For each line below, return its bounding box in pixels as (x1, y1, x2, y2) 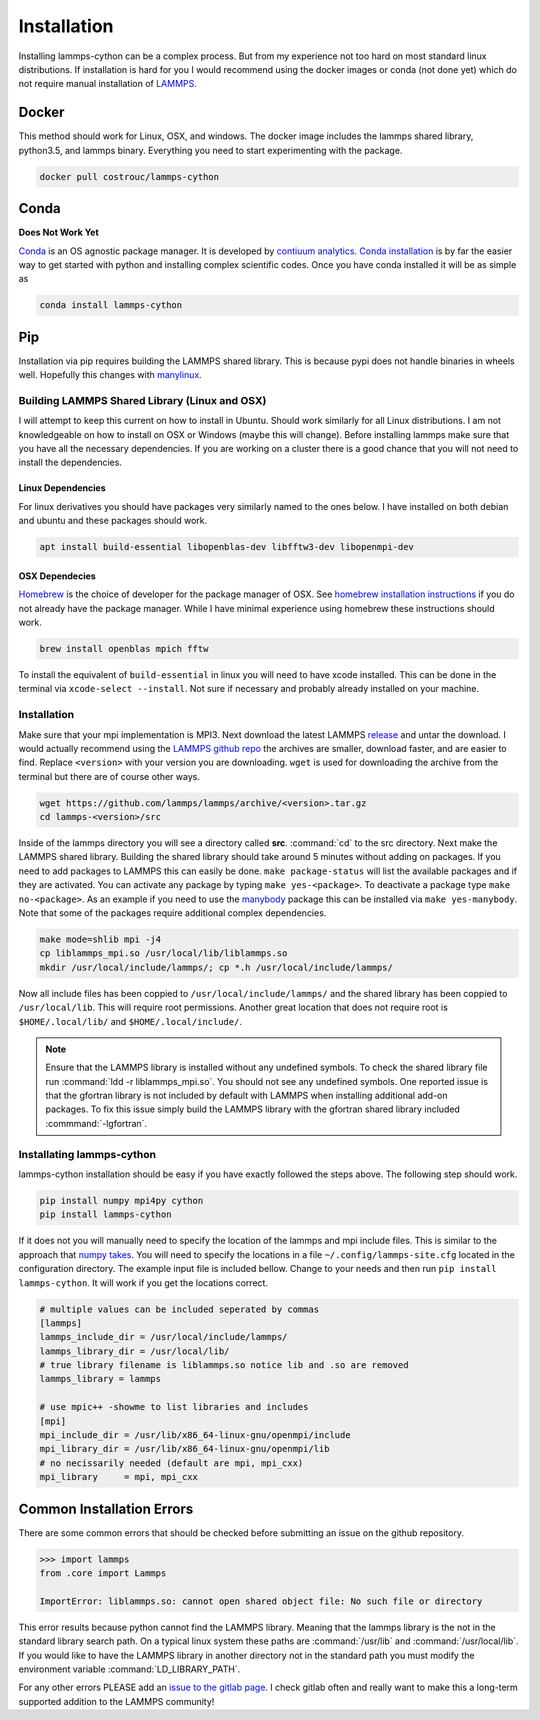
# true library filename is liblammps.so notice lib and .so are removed (39, 1360, 409, 1371)
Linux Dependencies (18, 482, 107, 494)
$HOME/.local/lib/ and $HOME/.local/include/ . (18, 1015, 242, 1027)
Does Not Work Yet (18, 226, 99, 239)
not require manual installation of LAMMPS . (18, 78, 197, 90)
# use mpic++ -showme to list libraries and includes (39, 1401, 309, 1413)
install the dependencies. (18, 456, 122, 469)
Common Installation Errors (18, 1500, 194, 1517)
